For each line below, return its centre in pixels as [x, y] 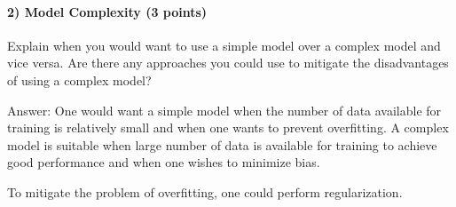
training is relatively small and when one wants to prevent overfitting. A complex [228, 127]
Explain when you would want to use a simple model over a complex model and [224, 45]
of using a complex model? [79, 80]
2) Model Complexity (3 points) [107, 11]
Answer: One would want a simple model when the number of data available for [224, 110]
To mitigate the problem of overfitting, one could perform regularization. [205, 191]
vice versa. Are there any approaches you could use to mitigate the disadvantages [228, 63]
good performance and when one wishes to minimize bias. [164, 162]
